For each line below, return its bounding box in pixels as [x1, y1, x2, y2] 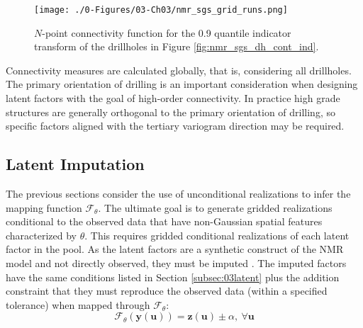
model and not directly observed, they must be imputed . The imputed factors [6, 255, 347, 270]
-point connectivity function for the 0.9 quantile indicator [42, 25, 291, 40]
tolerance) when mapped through [6, 297, 150, 312]
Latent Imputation [6, 153, 145, 175]
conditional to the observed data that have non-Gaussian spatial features [6, 214, 323, 229]
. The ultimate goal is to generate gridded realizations [98, 200, 333, 215]
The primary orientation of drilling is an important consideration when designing [6, 77, 358, 91]
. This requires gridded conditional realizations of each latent [84, 227, 350, 242]
